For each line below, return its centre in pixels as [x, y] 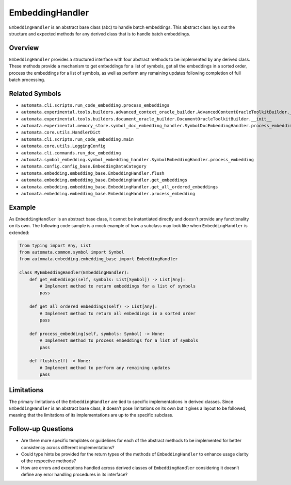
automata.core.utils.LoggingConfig [64, 146]
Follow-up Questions [41, 429]
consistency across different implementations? [68, 447]
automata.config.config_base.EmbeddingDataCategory [84, 167]
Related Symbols [35, 93]
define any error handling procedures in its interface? [74, 475]
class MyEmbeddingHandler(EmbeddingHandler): [74, 273]
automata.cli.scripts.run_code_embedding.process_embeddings [95, 105]
